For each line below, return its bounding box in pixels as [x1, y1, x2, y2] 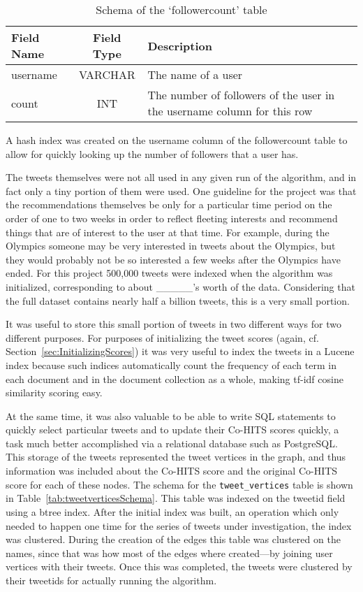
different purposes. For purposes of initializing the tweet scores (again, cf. [6, 330, 319, 345]
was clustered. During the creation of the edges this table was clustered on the [6, 532, 341, 547]
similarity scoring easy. [6, 385, 103, 400]
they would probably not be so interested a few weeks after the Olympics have [6, 252, 341, 266]
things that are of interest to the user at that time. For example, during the [6, 224, 329, 239]
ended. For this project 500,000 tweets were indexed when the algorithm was [6, 266, 333, 280]
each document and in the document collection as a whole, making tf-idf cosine [6, 371, 343, 386]
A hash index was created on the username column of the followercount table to [6, 133, 348, 147]
